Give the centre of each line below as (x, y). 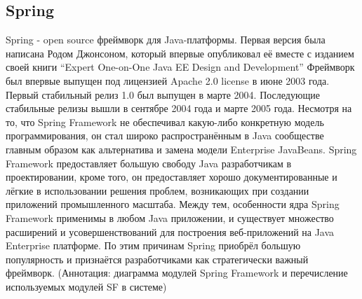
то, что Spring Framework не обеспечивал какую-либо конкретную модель (165, 121)
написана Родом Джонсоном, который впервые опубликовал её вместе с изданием (180, 53)
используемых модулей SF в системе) (86, 286)
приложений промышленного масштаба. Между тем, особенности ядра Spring (173, 204)
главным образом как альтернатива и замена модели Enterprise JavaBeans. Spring (181, 149)
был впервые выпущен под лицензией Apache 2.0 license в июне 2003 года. (168, 80)
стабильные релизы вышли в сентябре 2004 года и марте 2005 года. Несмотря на (179, 108)
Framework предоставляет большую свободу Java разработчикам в (149, 163)
